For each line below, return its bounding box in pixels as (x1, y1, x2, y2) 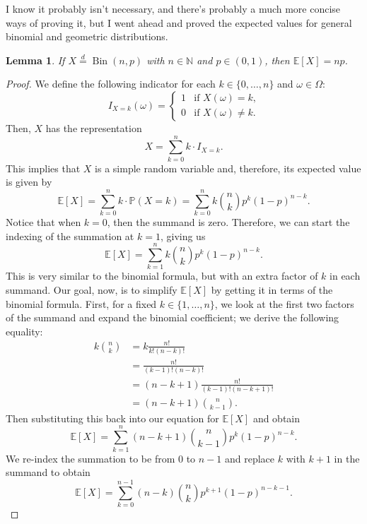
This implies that (6, 160, 81, 175)
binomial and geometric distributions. (6, 29, 168, 44)
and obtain (252, 410, 301, 425)
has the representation (45, 120, 142, 135)
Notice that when (6, 215, 81, 229)
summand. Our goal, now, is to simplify (6, 282, 177, 297)
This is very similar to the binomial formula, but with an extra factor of (6, 268, 318, 283)
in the (334, 451, 360, 465)
